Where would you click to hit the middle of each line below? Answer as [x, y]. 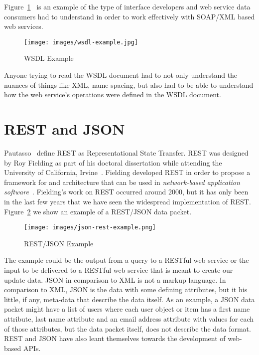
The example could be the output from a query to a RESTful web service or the [127, 260]
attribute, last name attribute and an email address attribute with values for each [129, 318]
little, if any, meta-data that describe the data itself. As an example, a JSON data [129, 299]
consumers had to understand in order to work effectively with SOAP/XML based [129, 16]
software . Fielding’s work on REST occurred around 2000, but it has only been [126, 192]
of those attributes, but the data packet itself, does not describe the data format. [128, 328]
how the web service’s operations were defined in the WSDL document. [113, 94]
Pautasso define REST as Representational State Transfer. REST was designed [126, 152]
